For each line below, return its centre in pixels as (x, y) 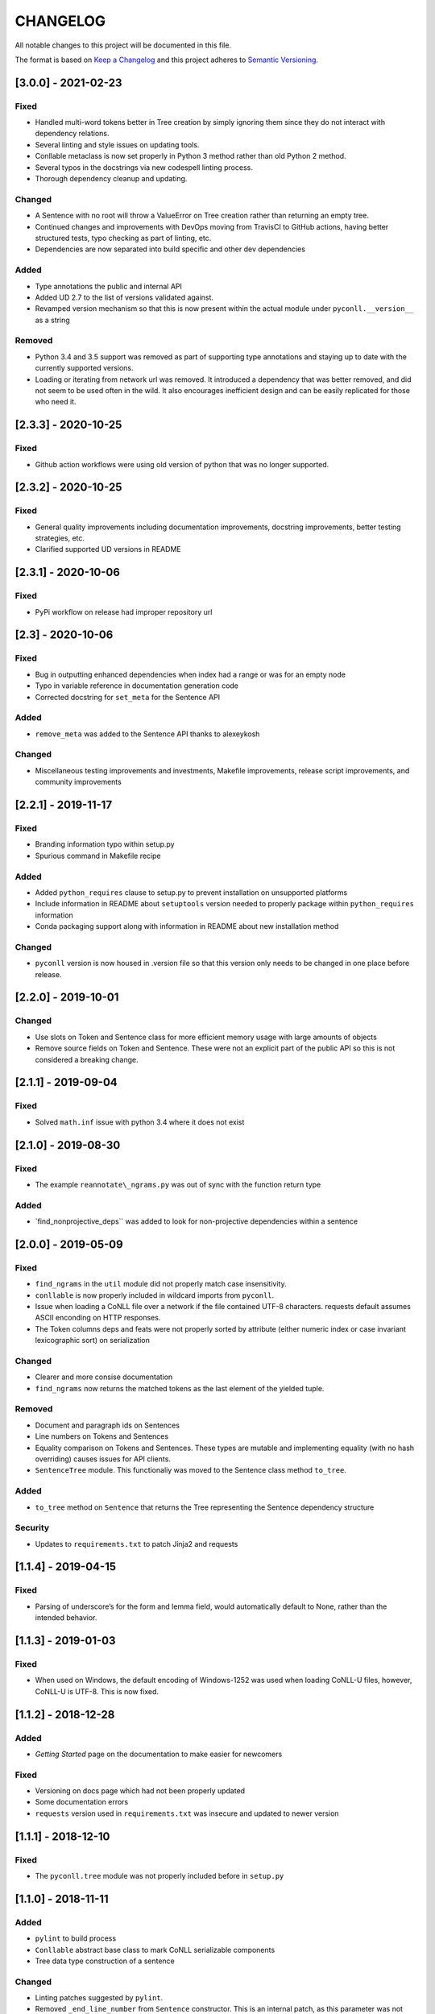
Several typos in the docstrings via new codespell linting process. (144, 167)
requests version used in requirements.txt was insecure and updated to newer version (187, 1813)
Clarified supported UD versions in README (108, 549)
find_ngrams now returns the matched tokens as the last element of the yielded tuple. (180, 1388)
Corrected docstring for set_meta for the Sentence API (128, 697)
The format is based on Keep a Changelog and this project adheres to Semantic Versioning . (166, 60)
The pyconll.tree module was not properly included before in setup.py (159, 1875)
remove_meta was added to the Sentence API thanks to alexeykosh (147, 734)
